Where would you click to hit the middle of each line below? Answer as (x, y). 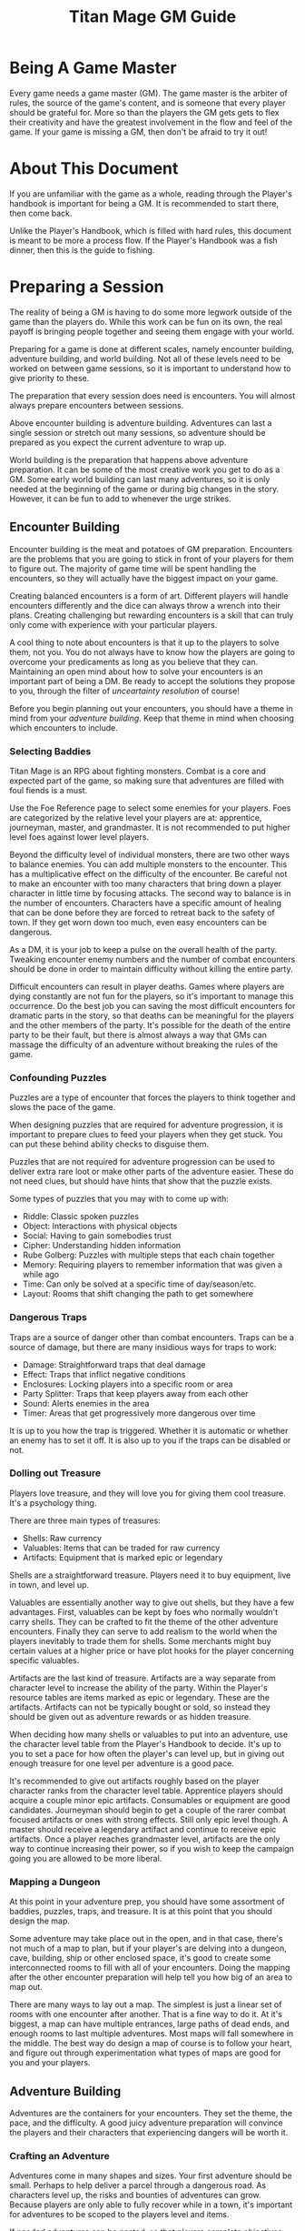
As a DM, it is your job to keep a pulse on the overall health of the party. (143, 949)
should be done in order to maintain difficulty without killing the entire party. (151, 969)
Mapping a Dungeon (55, 1882)
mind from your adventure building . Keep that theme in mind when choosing (152, 718)
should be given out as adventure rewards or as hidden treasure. (130, 1716)
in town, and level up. (49, 1584)
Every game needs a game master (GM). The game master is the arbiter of (148, 93)
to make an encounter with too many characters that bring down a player (146, 883)
